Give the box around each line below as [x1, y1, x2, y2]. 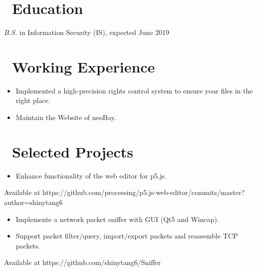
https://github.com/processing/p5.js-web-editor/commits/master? [42, 187, 245, 197]
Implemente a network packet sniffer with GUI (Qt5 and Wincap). [15, 213, 219, 224]
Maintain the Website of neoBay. [15, 112, 116, 122]
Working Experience [12, 56, 155, 76]
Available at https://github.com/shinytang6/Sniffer [4, 257, 161, 267]
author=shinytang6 [4, 196, 63, 207]
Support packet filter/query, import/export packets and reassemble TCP [15, 230, 238, 241]
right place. [15, 95, 50, 105]
